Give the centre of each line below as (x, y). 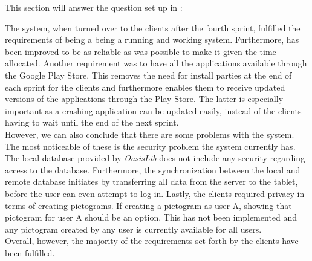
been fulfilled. (30, 252)
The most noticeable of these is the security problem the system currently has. (150, 146)
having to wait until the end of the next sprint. (92, 122)
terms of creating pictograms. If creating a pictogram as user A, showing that (148, 205)
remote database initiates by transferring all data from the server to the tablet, (151, 182)
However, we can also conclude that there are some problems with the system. (150, 134)
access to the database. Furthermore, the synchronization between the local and (153, 169)
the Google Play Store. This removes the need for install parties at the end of (148, 75)
